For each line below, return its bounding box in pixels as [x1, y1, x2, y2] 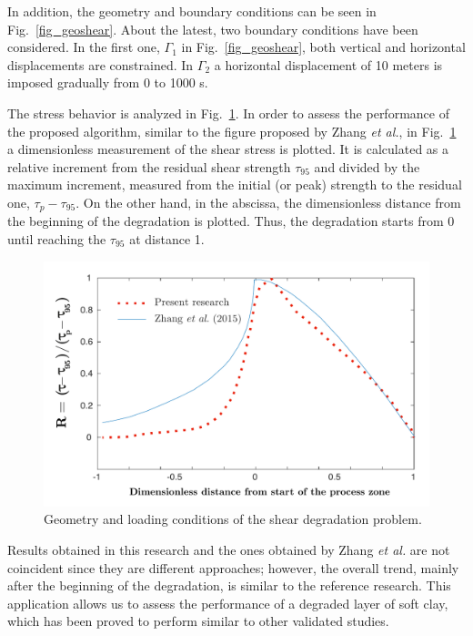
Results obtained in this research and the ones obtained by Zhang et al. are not [7, 539, 450, 559]
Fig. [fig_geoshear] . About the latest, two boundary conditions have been [7, 19, 418, 38]
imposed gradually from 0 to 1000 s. [7, 73, 208, 92]
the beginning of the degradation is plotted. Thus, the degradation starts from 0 [7, 211, 455, 231]
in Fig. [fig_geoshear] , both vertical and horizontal [181, 37, 466, 56]
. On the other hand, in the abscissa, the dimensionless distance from [75, 192, 461, 211]
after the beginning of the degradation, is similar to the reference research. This [7, 576, 451, 595]
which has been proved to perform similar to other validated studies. [7, 611, 389, 631]
